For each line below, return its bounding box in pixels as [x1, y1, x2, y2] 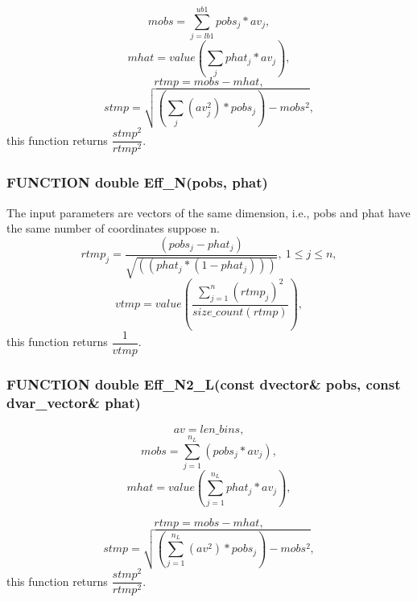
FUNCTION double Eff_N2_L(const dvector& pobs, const [6, 374, 401, 394]
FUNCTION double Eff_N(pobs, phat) [6, 172, 268, 192]
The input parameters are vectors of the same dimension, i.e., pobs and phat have [6, 204, 411, 221]
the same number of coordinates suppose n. [6, 220, 220, 237]
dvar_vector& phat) [6, 393, 141, 413]
